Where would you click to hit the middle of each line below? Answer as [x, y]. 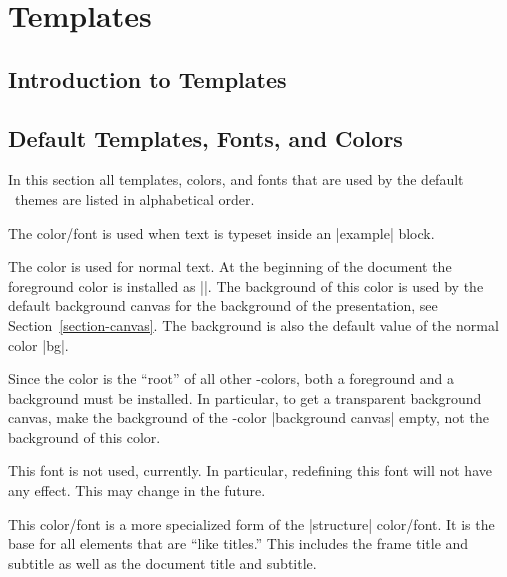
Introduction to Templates [147, 78]
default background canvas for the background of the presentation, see [223, 305]
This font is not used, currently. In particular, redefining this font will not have [250, 470]
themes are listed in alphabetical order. [134, 198]
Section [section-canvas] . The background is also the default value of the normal [253, 324]
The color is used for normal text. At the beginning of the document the [230, 266]
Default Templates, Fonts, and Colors [205, 137]
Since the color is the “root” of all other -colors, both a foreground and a [231, 378]
